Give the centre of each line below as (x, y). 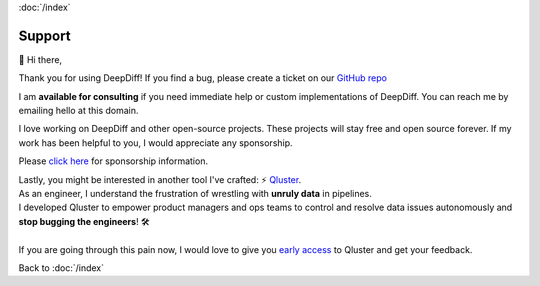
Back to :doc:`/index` (61, 267)
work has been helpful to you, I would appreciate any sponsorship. (156, 142)
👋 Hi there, (40, 59)
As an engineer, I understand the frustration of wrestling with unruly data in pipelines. (195, 194)
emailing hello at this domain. (78, 111)
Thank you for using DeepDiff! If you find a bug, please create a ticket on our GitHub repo (202, 78)
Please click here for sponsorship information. (113, 161)
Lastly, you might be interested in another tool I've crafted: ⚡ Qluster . (160, 179)
